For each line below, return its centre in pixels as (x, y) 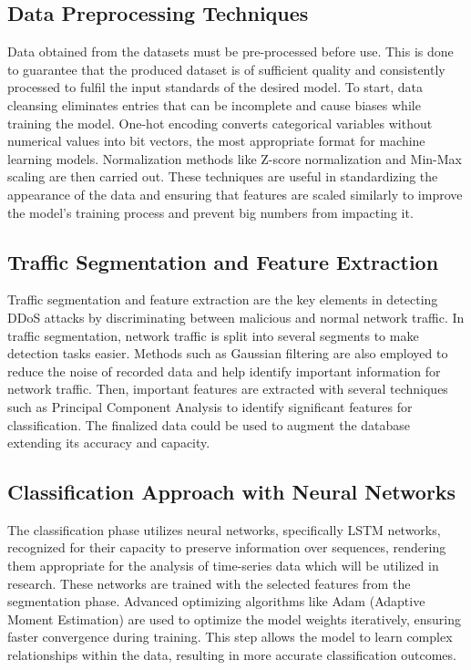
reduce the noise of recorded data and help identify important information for (224, 371)
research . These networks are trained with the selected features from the (209, 583)
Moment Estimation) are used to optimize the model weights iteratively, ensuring (234, 618)
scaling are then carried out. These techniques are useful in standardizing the (223, 176)
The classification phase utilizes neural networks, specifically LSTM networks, (224, 529)
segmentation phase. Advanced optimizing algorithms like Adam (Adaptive (216, 601)
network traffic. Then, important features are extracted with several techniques (228, 389)
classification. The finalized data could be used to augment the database (209, 424)
